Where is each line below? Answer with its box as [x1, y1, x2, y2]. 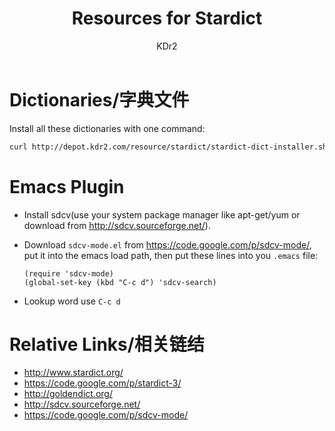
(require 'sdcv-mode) [23, 268, 114, 279]
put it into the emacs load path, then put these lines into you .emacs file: [23, 249, 319, 261]
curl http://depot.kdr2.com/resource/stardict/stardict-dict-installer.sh [9, 142, 328, 152]
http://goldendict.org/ [23, 388, 113, 400]
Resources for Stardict [71, 7, 263, 30]
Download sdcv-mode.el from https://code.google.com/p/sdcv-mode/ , [23, 238, 312, 251]
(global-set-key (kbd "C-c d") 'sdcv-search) [23, 277, 217, 287]
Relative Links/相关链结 [9, 333, 205, 356]
